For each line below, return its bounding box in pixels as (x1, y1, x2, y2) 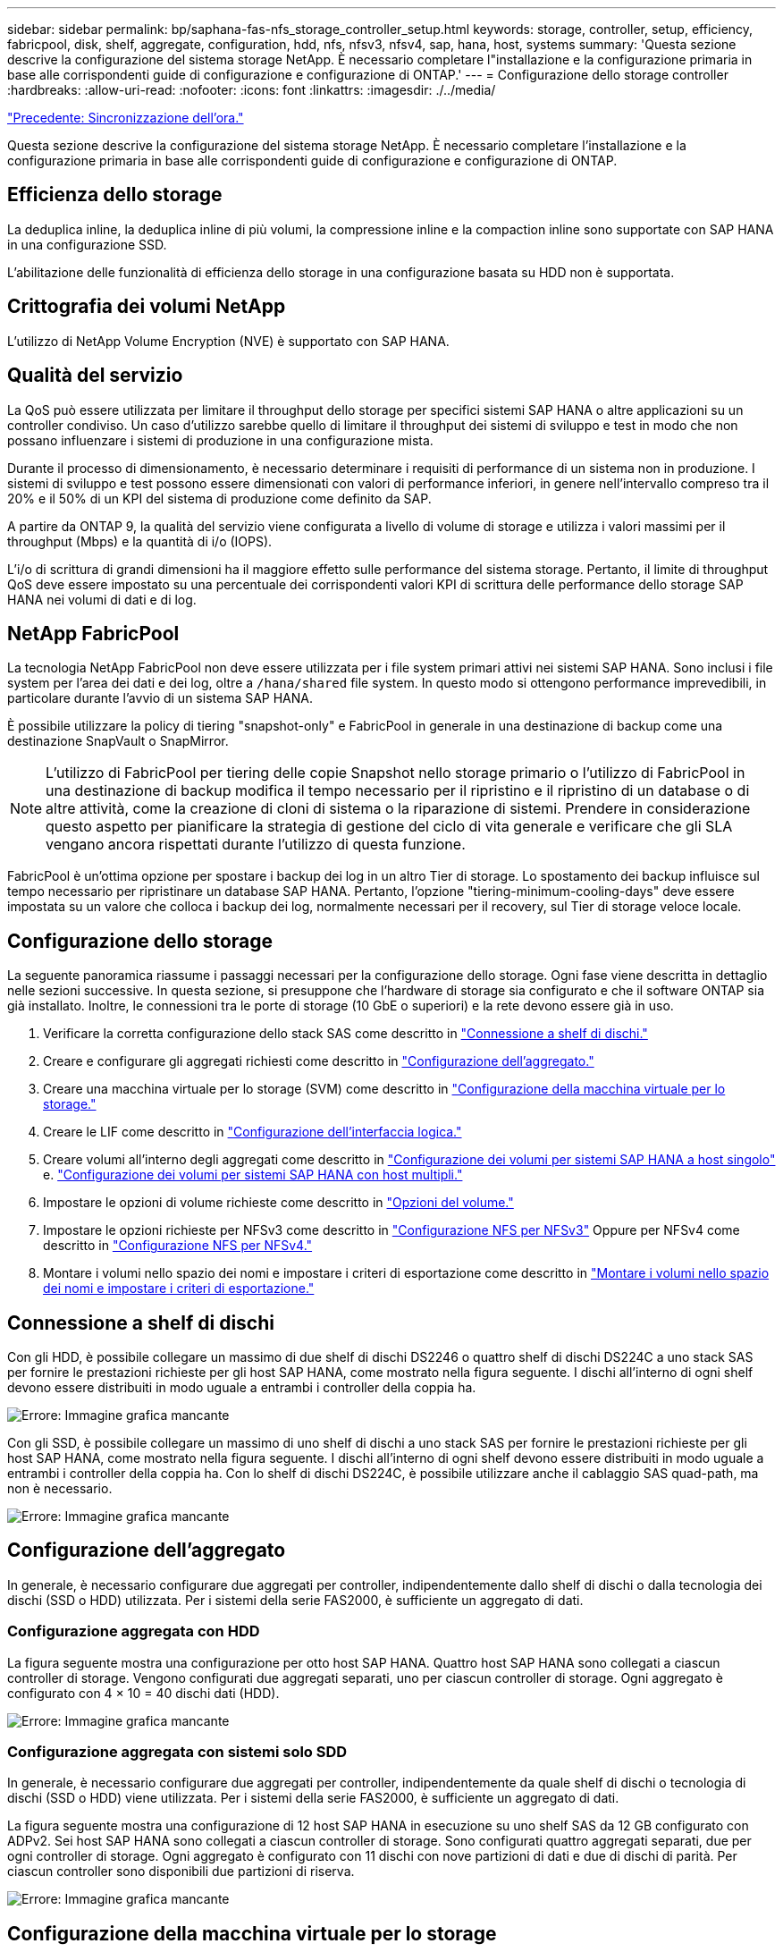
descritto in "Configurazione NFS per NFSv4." (43, 1238, 313, 1254)
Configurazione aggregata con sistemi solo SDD (7, 1743, 348, 1762)
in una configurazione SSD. (7, 236, 167, 252)
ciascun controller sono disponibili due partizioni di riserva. (7, 1863, 355, 1880)
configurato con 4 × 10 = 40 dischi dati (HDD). (7, 1685, 280, 1701)
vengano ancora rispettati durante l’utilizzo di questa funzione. (46, 835, 466, 854)
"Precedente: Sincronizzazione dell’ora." (7, 110, 244, 125)
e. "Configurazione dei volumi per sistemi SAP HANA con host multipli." (43, 1167, 463, 1183)
